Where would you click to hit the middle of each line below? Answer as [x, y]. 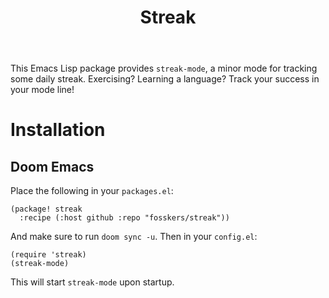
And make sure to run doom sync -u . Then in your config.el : [134, 237]
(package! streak [46, 209]
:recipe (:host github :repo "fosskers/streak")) [124, 218]
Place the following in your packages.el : [92, 191]
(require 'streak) [48, 255]
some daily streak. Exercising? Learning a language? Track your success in [165, 79]
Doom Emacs [52, 166]
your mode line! [42, 90]
